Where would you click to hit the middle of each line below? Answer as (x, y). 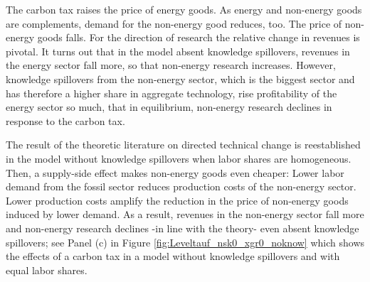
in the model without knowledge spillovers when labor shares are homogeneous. (179, 158)
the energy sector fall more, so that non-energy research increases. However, (171, 65)
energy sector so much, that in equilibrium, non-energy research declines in (169, 107)
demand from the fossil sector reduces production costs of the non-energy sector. (181, 186)
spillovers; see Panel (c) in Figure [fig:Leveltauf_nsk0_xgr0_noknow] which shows (185, 242)
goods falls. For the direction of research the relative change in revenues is (199, 37)
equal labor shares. (47, 270)
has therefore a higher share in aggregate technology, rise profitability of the (171, 93)
